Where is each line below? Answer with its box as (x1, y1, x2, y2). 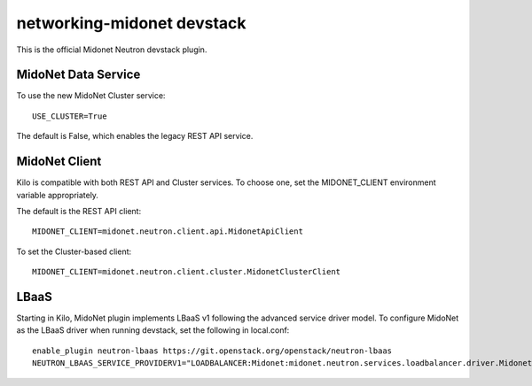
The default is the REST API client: (16, 205, 142, 216)
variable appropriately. (16, 189, 99, 200)
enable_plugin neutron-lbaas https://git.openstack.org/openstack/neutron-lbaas (32, 345, 393, 356)
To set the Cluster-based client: (16, 246, 132, 257)
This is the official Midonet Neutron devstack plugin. (16, 44, 207, 55)
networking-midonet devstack (16, 13, 247, 33)
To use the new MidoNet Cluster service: (16, 90, 166, 101)
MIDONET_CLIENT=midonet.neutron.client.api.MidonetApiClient (32, 227, 303, 236)
